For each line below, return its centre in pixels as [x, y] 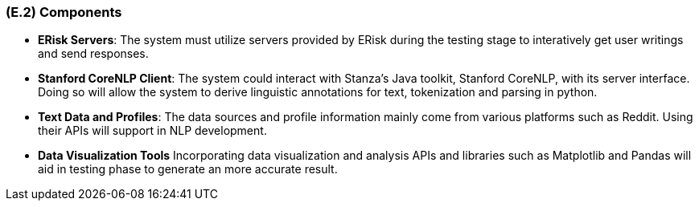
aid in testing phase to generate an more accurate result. [188, 169]
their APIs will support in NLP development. [152, 131]
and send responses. [93, 54]
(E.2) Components [64, 12]
